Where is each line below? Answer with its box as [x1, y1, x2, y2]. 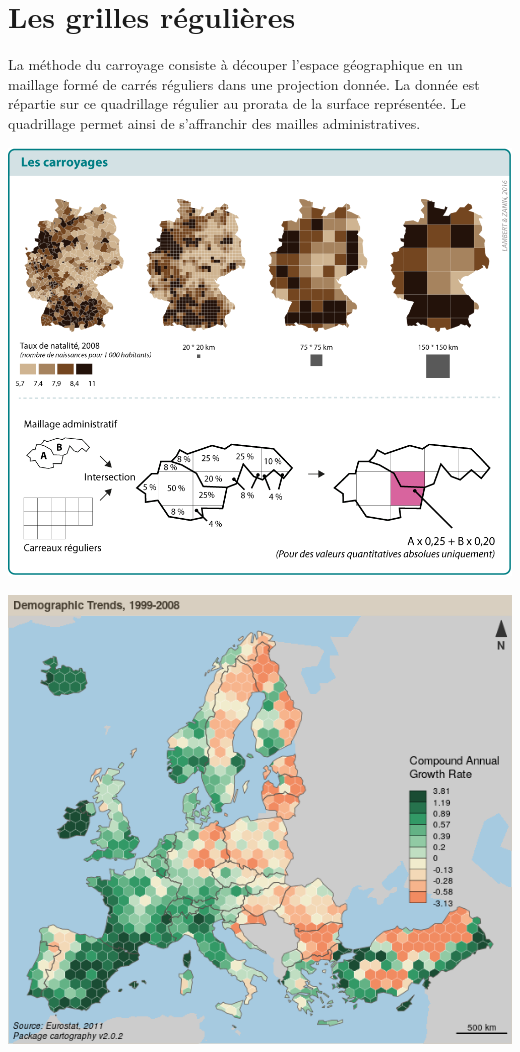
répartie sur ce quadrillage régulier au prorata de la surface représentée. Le [8, 93, 466, 114]
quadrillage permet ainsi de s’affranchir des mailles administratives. [8, 112, 421, 133]
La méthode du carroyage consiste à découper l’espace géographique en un [8, 54, 463, 75]
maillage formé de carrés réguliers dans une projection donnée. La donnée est [8, 73, 480, 94]
